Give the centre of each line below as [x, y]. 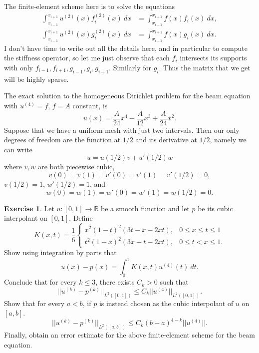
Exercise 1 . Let [29, 208]
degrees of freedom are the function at [62, 140]
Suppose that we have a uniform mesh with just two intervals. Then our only [122, 130]
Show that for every [34, 303]
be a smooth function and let [145, 208]
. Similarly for [130, 67]
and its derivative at [166, 140]
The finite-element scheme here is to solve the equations [90, 6]
